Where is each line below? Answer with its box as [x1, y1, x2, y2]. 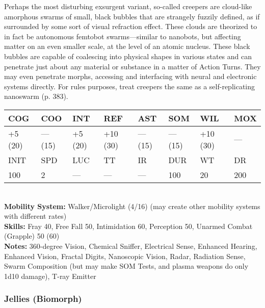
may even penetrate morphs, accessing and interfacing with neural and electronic [4, 71, 257, 82]
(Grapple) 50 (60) [4, 230, 60, 241]
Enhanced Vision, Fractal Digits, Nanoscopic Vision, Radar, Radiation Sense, [4, 250, 246, 261]
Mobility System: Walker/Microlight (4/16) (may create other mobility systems [4, 200, 260, 211]
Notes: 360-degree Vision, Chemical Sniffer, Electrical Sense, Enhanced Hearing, [4, 240, 257, 251]
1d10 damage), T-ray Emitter [4, 270, 96, 281]
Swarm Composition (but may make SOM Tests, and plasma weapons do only [4, 261, 249, 271]
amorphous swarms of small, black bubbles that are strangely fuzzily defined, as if [4, 11, 260, 21]
